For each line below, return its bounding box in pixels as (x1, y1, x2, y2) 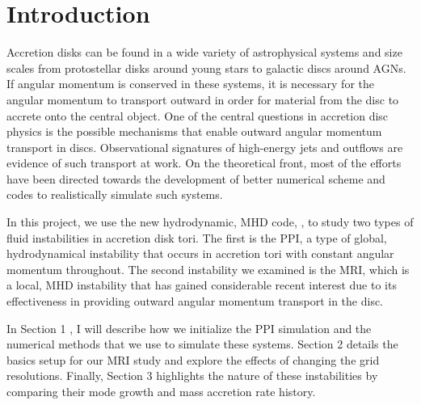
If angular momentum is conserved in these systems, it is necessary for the (6, 75, 374, 92)
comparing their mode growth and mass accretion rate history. (6, 383, 316, 399)
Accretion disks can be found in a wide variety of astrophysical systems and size (6, 44, 402, 61)
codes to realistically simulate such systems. (6, 186, 223, 203)
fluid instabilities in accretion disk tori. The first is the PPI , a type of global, (6, 229, 387, 246)
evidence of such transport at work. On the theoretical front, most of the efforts (6, 154, 402, 171)
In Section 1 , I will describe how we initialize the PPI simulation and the (6, 319, 372, 336)
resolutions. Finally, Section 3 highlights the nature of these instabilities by (6, 367, 378, 384)
